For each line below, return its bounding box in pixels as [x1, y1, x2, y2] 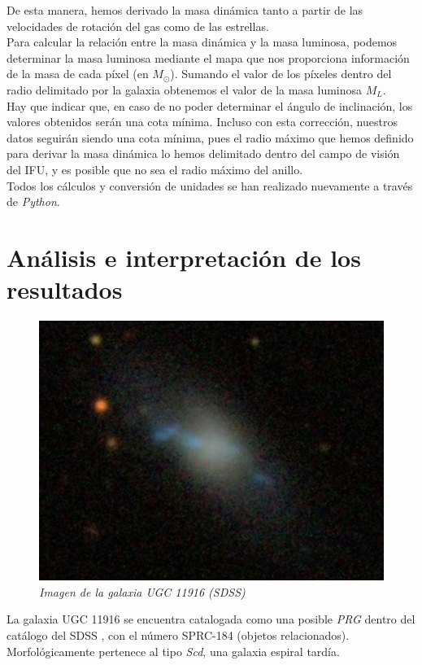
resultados [7, 273, 123, 306]
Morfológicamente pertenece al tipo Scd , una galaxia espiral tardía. [7, 642, 340, 659]
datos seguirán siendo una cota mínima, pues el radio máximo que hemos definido [7, 129, 414, 146]
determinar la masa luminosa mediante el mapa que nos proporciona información [7, 49, 410, 66]
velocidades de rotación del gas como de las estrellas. [7, 17, 269, 34]
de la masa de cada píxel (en [7, 65, 149, 82]
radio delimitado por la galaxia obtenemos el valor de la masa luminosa [7, 81, 363, 98]
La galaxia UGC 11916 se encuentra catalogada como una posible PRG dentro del [7, 610, 415, 628]
